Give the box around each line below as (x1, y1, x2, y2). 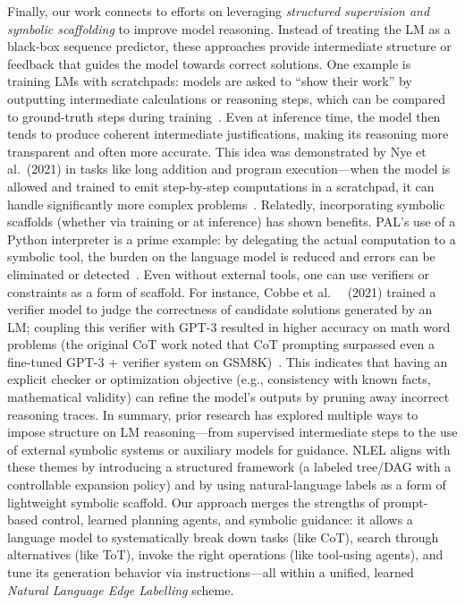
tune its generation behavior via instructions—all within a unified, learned (7, 563, 414, 581)
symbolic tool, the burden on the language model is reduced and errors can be (7, 247, 435, 266)
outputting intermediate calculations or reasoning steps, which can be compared (7, 89, 446, 107)
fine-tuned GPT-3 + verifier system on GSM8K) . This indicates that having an (7, 352, 448, 371)
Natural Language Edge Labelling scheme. (7, 580, 234, 599)
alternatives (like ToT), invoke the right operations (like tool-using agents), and (7, 545, 444, 564)
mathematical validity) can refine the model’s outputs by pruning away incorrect (7, 388, 450, 406)
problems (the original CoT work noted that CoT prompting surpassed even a (7, 335, 435, 354)
